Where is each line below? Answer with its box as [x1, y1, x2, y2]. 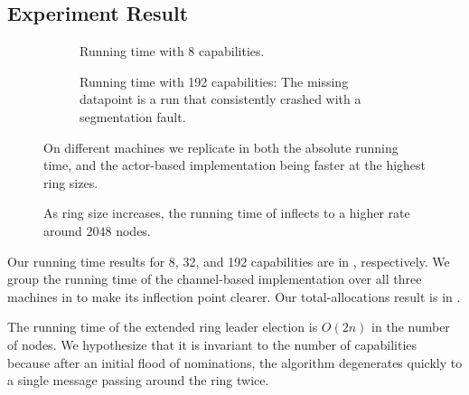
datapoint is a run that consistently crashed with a [80, 89, 361, 108]
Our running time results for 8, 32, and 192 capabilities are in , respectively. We [7, 251, 450, 270]
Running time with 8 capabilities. [80, 42, 265, 61]
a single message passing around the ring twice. [7, 371, 269, 390]
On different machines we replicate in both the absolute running [43, 137, 399, 156]
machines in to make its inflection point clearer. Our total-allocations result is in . [7, 287, 461, 306]
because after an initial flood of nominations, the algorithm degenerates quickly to [7, 353, 463, 371]
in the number [371, 317, 450, 336]
